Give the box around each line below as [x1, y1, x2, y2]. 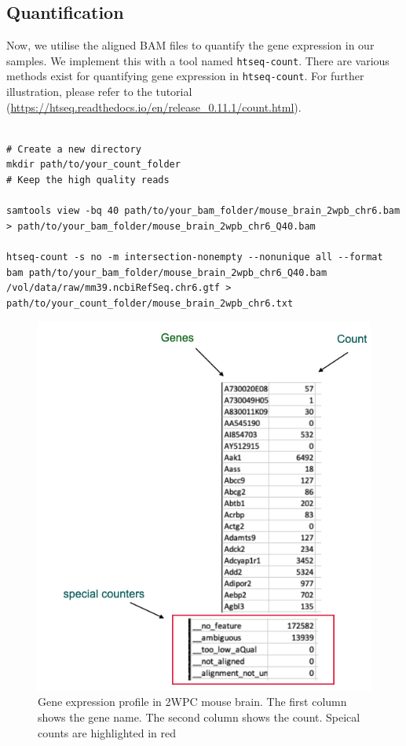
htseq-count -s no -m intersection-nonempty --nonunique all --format [6, 252, 383, 263]
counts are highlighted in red [38, 724, 176, 740]
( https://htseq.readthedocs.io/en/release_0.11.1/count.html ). [6, 98, 302, 115]
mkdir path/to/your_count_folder [6, 159, 181, 171]
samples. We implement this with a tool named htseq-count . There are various [6, 52, 390, 68]
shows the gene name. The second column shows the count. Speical [38, 708, 360, 725]
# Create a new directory [6, 143, 141, 155]
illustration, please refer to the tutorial [6, 83, 192, 100]
